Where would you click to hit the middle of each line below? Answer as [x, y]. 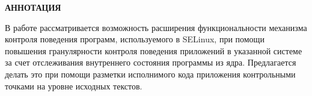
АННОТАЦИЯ [33, 7]
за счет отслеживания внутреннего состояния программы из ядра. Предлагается [151, 62]
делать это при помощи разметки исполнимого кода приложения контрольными [150, 74]
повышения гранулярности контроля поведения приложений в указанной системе [154, 50]
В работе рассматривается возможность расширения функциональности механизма [156, 27]
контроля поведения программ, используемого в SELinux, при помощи [135, 39]
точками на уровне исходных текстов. [74, 86]
